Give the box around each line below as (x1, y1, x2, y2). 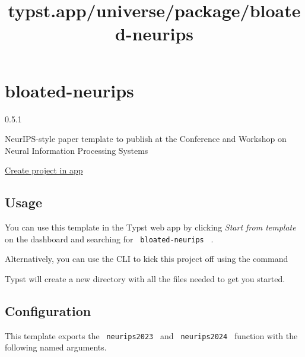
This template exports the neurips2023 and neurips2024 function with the (5, 329, 298, 342)
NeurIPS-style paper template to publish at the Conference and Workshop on (5, 132, 287, 145)
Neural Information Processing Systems (5, 144, 148, 156)
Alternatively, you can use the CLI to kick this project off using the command (5, 252, 288, 265)
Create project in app (5, 164, 83, 176)
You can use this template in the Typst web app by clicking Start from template (5, 221, 296, 233)
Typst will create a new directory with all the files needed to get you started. (5, 272, 285, 285)
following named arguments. (5, 341, 107, 353)
